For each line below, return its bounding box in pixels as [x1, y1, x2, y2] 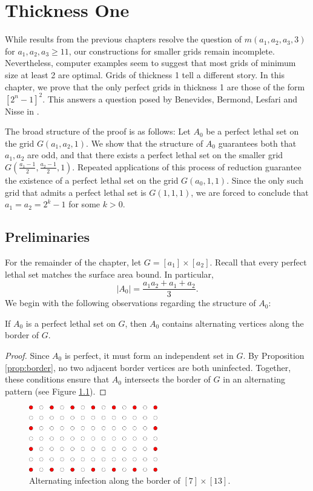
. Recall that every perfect [209, 255, 307, 268]
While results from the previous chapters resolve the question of [5, 33, 242, 45]
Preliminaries [5, 227, 90, 246]
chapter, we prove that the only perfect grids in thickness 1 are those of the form [5, 80, 305, 93]
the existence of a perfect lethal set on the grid [5, 173, 179, 186]
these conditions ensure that [5, 373, 110, 386]
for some [68, 198, 100, 210]
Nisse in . [5, 104, 39, 117]
